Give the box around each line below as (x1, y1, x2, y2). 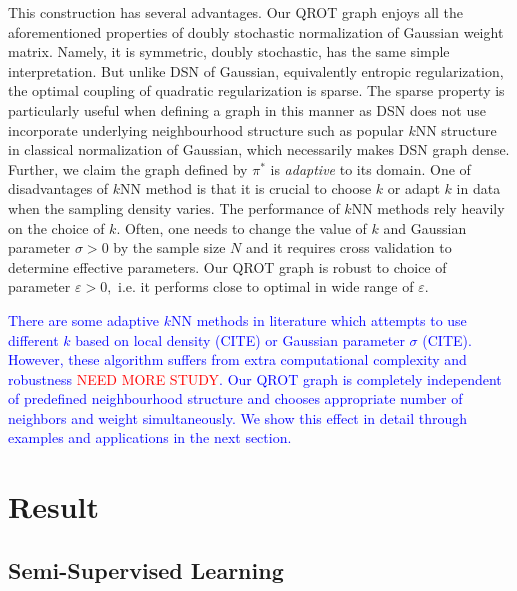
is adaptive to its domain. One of (270, 158, 471, 179)
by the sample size (113, 237, 226, 258)
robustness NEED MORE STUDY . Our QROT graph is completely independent (8, 368, 502, 389)
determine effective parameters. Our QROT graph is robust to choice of (8, 256, 447, 277)
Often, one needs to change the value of (124, 217, 367, 238)
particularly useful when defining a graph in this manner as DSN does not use (8, 99, 486, 120)
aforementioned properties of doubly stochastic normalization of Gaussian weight (8, 21, 504, 42)
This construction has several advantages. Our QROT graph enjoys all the (8, 2, 464, 22)
